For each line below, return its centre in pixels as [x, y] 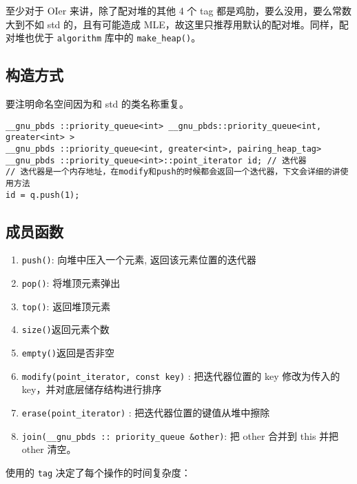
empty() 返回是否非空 [68, 353]
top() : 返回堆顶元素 [66, 306]
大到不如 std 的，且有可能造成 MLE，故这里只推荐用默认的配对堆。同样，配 [177, 24]
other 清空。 [49, 449]
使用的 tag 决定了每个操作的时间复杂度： [98, 472]
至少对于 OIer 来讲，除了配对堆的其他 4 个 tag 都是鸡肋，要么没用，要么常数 [179, 10]
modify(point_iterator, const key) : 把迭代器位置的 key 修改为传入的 [181, 375]
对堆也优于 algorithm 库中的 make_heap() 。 [103, 38]
